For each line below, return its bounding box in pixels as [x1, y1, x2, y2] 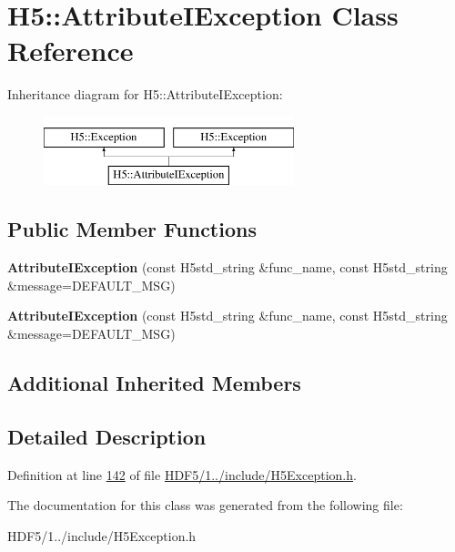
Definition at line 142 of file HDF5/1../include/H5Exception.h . [7, 465, 357, 484]
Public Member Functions [7, 215, 257, 243]
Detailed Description [7, 422, 207, 450]
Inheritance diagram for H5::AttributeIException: [7, 85, 283, 104]
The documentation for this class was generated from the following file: [7, 496, 403, 515]
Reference [7, 32, 134, 69]
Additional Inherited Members [7, 369, 301, 397]
